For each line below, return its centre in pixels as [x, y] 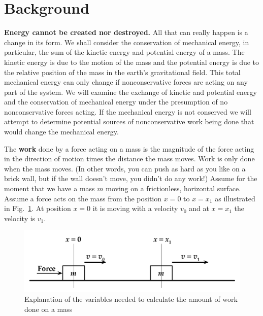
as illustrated [235, 198]
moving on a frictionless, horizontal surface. [173, 188]
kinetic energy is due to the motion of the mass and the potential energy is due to [132, 62]
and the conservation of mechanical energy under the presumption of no [116, 102]
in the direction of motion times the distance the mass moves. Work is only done [129, 159]
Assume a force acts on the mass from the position [83, 198]
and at [199, 208]
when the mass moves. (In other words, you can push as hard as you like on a [125, 168]
